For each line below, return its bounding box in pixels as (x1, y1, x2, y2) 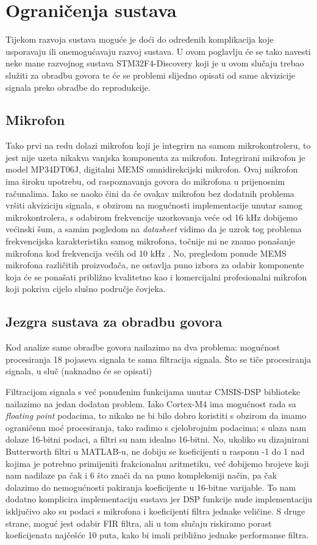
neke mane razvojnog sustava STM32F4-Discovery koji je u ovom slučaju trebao (5, 57, 304, 69)
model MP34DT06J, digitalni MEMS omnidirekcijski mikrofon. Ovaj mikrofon (5, 163, 298, 176)
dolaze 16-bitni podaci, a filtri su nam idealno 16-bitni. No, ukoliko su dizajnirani (5, 433, 309, 446)
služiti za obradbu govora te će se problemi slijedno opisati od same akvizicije (5, 68, 295, 81)
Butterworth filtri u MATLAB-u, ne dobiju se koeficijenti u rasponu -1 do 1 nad (5, 444, 305, 457)
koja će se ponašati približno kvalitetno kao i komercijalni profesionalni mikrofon (5, 270, 307, 283)
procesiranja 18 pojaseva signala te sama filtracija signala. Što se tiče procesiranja (5, 352, 312, 365)
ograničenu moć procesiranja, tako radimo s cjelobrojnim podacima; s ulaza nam (5, 421, 307, 433)
